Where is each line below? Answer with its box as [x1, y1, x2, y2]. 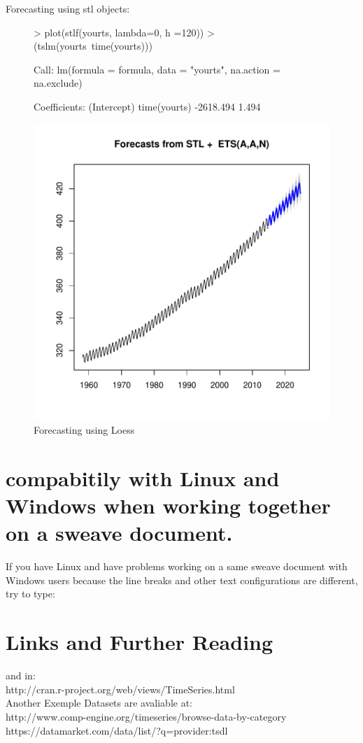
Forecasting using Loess [34, 423, 135, 437]
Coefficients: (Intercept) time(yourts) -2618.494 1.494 [34, 99, 261, 113]
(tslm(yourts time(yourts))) [34, 38, 152, 53]
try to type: [6, 586, 55, 601]
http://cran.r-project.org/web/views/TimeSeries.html [6, 681, 235, 696]
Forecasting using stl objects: [6, 1, 130, 15]
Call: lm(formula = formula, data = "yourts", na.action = [34, 62, 280, 76]
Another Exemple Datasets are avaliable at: [6, 695, 192, 710]
